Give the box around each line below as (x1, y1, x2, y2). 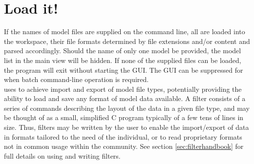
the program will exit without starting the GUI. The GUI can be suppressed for (4, 64, 243, 75)
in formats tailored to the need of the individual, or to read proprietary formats (4, 131, 242, 142)
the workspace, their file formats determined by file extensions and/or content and (4, 36, 250, 46)
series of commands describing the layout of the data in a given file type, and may (4, 102, 250, 113)
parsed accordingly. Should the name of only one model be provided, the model (4, 45, 241, 56)
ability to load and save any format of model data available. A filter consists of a (4, 93, 246, 103)
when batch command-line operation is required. (4, 74, 149, 84)
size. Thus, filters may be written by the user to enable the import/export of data (4, 122, 249, 132)
